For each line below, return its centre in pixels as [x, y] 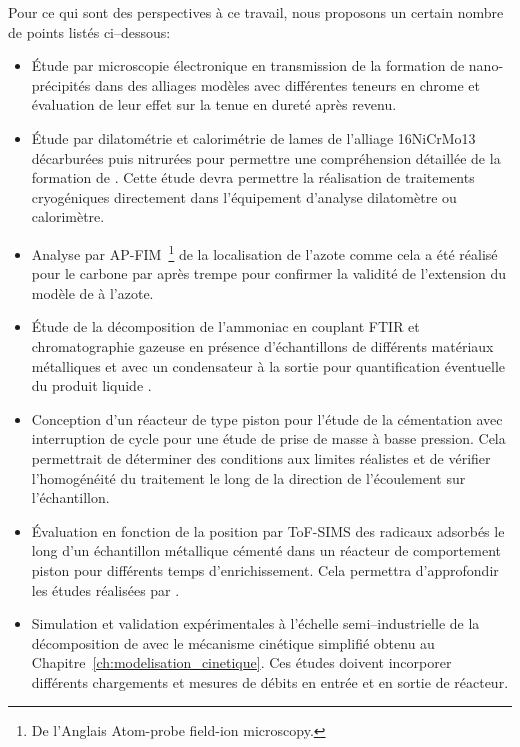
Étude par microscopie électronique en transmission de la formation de [248, 65]
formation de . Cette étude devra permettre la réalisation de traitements [253, 177]
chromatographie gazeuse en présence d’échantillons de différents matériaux [262, 345]
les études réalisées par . [105, 589]
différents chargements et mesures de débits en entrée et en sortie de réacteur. [270, 681]
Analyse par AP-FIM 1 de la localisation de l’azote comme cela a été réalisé [264, 252]
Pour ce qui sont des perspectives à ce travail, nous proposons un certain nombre [256, 12]
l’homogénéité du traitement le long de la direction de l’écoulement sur [248, 477]
